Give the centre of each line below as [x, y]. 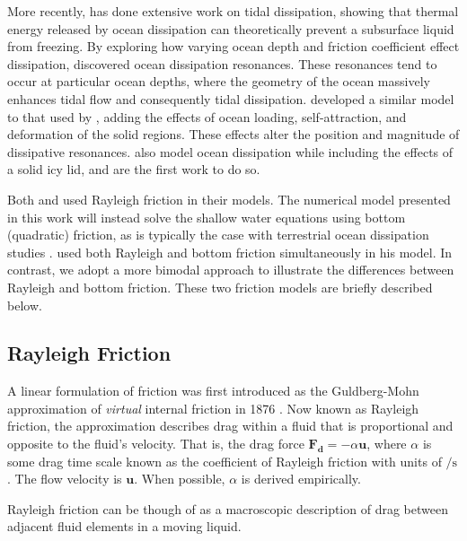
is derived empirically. [301, 479]
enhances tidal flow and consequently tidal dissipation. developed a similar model [231, 98]
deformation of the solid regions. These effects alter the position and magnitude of [233, 134]
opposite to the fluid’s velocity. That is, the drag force [156, 444]
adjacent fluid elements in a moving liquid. [124, 526]
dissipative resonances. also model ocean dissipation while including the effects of [230, 151]
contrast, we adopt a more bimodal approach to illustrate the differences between [231, 270]
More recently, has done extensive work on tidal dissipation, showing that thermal [233, 11]
